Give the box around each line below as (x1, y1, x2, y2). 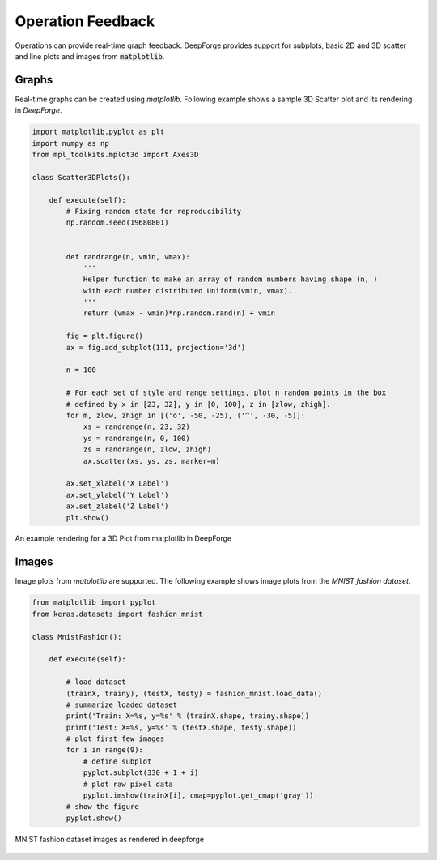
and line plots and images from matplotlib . (15, 51, 165, 61)
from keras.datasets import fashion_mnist (32, 609, 203, 618)
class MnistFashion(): (32, 632, 122, 641)
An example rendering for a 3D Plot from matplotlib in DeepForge (15, 533, 232, 543)
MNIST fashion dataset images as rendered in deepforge (15, 834, 205, 844)
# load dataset (66, 678, 127, 687)
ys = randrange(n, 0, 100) (83, 434, 190, 443)
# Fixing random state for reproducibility (66, 207, 242, 216)
